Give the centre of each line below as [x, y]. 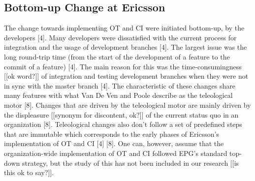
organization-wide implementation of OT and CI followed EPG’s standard [116, 153]
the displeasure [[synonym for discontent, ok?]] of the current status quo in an [121, 114]
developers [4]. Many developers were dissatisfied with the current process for [120, 37]
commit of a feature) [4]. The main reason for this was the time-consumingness [123, 66]
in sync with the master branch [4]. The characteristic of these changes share [120, 85]
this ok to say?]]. [29, 172]
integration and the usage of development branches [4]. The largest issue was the [126, 47]
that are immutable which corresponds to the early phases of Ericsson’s [112, 134]
